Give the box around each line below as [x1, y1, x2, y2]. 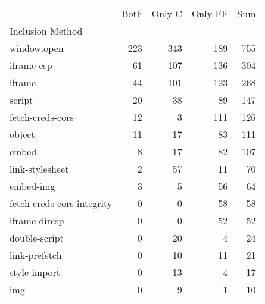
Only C [151, 7, 182, 20]
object [10, 127, 35, 141]
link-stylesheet [10, 162, 69, 175]
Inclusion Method [10, 24, 83, 37]
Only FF [191, 7, 228, 20]
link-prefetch [10, 248, 62, 262]
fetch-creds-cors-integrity [10, 196, 113, 210]
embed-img [10, 179, 55, 193]
